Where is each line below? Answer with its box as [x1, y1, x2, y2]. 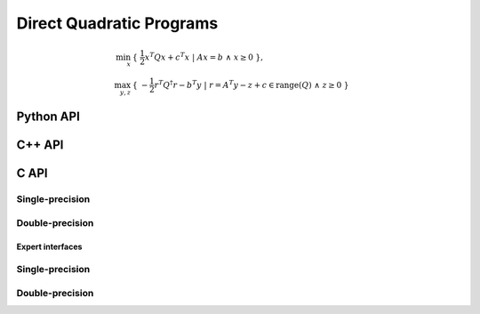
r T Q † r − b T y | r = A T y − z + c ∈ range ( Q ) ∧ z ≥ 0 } [154, 78, 349, 90]
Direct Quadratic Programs [16, 13, 219, 33]
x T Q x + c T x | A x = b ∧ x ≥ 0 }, [144, 50, 264, 62]
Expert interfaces [16, 241, 83, 252]
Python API [16, 109, 80, 125]
